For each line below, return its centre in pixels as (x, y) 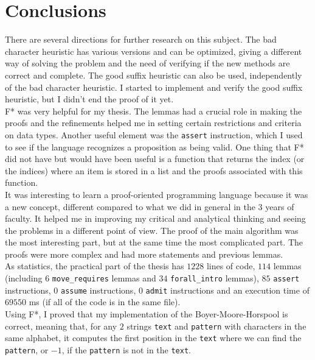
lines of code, (231, 266)
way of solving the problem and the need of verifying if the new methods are (147, 63)
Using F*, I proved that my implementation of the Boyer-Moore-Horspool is (147, 313)
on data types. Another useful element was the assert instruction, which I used (154, 134)
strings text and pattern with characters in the (216, 326)
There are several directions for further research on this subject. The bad (141, 39)
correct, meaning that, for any (61, 326)
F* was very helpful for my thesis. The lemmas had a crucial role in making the (154, 111)
